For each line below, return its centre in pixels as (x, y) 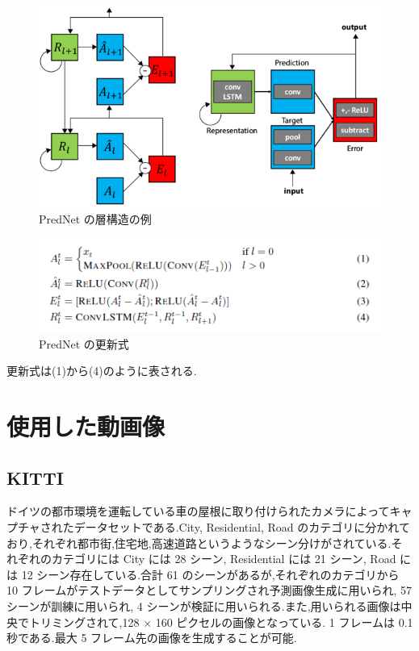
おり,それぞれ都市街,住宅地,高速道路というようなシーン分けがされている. (199, 542)
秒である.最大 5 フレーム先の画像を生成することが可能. (152, 638)
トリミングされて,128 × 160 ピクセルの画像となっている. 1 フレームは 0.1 (221, 622)
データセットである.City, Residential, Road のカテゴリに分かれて (242, 526)
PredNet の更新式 (84, 343)
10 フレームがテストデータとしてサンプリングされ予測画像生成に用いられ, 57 (209, 590)
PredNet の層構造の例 (95, 219)
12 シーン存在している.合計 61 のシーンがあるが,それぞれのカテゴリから (210, 574)
